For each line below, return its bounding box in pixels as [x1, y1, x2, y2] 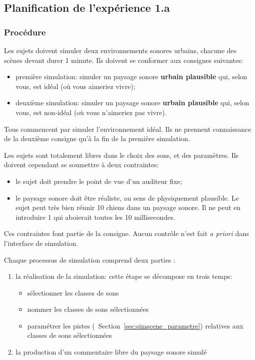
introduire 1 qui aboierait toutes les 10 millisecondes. [15, 211, 175, 222]
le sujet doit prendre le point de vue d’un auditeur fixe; [15, 176, 182, 186]
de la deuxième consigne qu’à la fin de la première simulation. [4, 133, 190, 144]
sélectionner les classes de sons [27, 287, 119, 298]
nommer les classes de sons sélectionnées [27, 304, 149, 314]
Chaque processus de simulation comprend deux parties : [4, 254, 176, 265]
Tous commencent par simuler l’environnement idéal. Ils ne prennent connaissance [4, 123, 252, 134]
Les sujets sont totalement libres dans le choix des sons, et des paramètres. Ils [4, 150, 239, 160]
